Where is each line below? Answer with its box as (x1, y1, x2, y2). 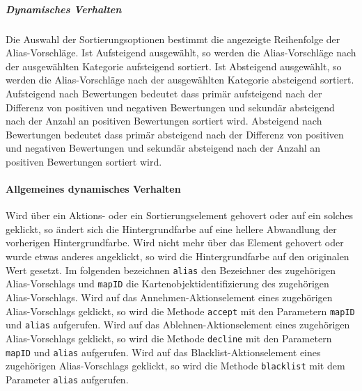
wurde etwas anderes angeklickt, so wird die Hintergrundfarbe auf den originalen (6, 249, 349, 264)
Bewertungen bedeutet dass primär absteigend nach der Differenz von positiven (6, 127, 344, 141)
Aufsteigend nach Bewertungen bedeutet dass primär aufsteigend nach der (6, 86, 322, 100)
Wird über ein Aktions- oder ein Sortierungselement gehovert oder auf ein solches (6, 208, 354, 223)
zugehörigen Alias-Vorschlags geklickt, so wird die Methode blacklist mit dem (6, 358, 345, 373)
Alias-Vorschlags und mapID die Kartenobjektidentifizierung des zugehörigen (6, 276, 329, 291)
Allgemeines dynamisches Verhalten (6, 182, 181, 196)
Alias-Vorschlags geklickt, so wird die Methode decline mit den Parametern (6, 330, 332, 345)
